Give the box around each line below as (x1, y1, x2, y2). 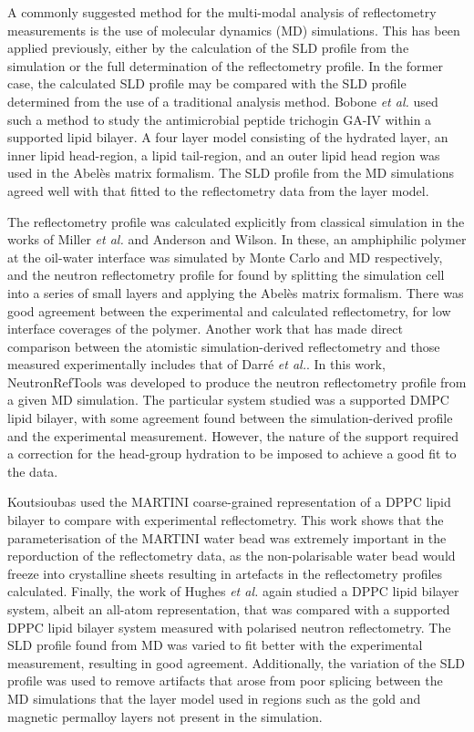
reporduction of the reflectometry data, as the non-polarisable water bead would (7, 546, 456, 565)
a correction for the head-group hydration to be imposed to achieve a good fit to (7, 444, 457, 463)
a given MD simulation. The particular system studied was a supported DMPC (7, 390, 449, 409)
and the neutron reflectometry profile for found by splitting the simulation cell (7, 265, 445, 284)
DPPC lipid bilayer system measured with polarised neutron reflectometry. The (7, 617, 451, 636)
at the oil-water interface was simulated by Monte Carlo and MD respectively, (7, 247, 443, 266)
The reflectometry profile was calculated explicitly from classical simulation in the (7, 211, 465, 231)
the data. (7, 461, 58, 480)
